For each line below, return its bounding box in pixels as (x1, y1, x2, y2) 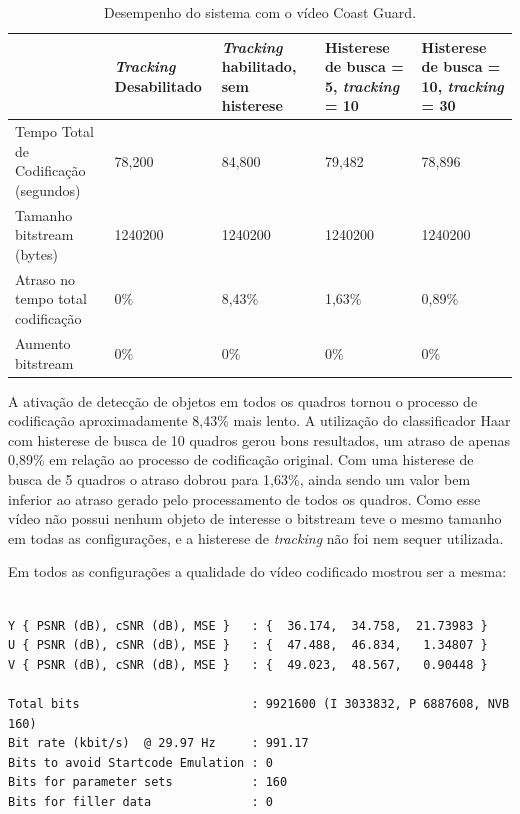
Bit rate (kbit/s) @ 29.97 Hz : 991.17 (8, 736, 309, 751)
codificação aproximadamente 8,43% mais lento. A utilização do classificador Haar (8, 410, 511, 431)
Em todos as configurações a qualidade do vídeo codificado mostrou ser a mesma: (8, 561, 507, 582)
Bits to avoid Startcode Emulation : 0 (8, 755, 273, 770)
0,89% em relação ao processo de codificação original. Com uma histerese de (8, 449, 474, 470)
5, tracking (324, 75, 400, 96)
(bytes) (15, 244, 58, 265)
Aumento (15, 332, 71, 353)
